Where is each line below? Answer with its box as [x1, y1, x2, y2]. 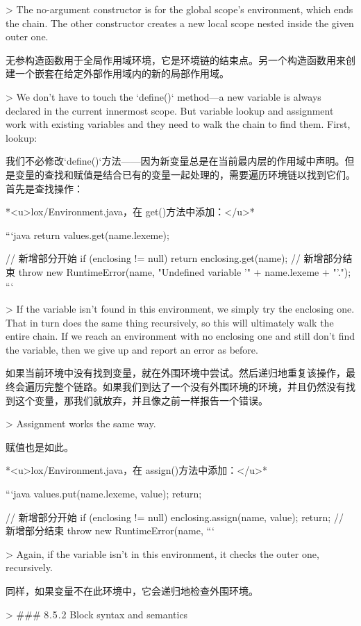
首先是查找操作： [6, 181, 83, 195]
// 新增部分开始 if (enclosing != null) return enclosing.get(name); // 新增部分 [6, 251, 343, 265]
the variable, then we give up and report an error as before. [6, 342, 258, 356]
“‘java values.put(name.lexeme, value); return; [6, 486, 202, 501]
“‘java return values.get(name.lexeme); [6, 227, 169, 242]
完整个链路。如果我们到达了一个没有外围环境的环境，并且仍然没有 [44, 379, 346, 394]
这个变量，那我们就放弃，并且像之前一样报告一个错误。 [15, 393, 268, 407]
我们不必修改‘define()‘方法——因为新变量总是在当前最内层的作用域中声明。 [6, 154, 345, 168]
